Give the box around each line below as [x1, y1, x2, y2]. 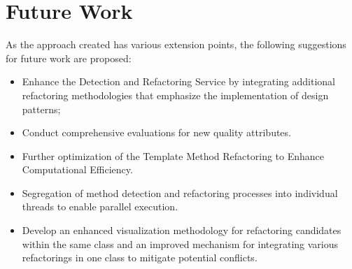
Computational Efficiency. [22, 162, 133, 177]
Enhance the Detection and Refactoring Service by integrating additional [22, 74, 335, 89]
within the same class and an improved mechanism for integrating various [22, 236, 339, 251]
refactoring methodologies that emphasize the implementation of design [22, 87, 329, 102]
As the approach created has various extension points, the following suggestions [6, 37, 346, 52]
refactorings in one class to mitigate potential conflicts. [22, 250, 258, 265]
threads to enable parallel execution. [22, 199, 178, 214]
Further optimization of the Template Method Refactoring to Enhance [22, 148, 325, 163]
